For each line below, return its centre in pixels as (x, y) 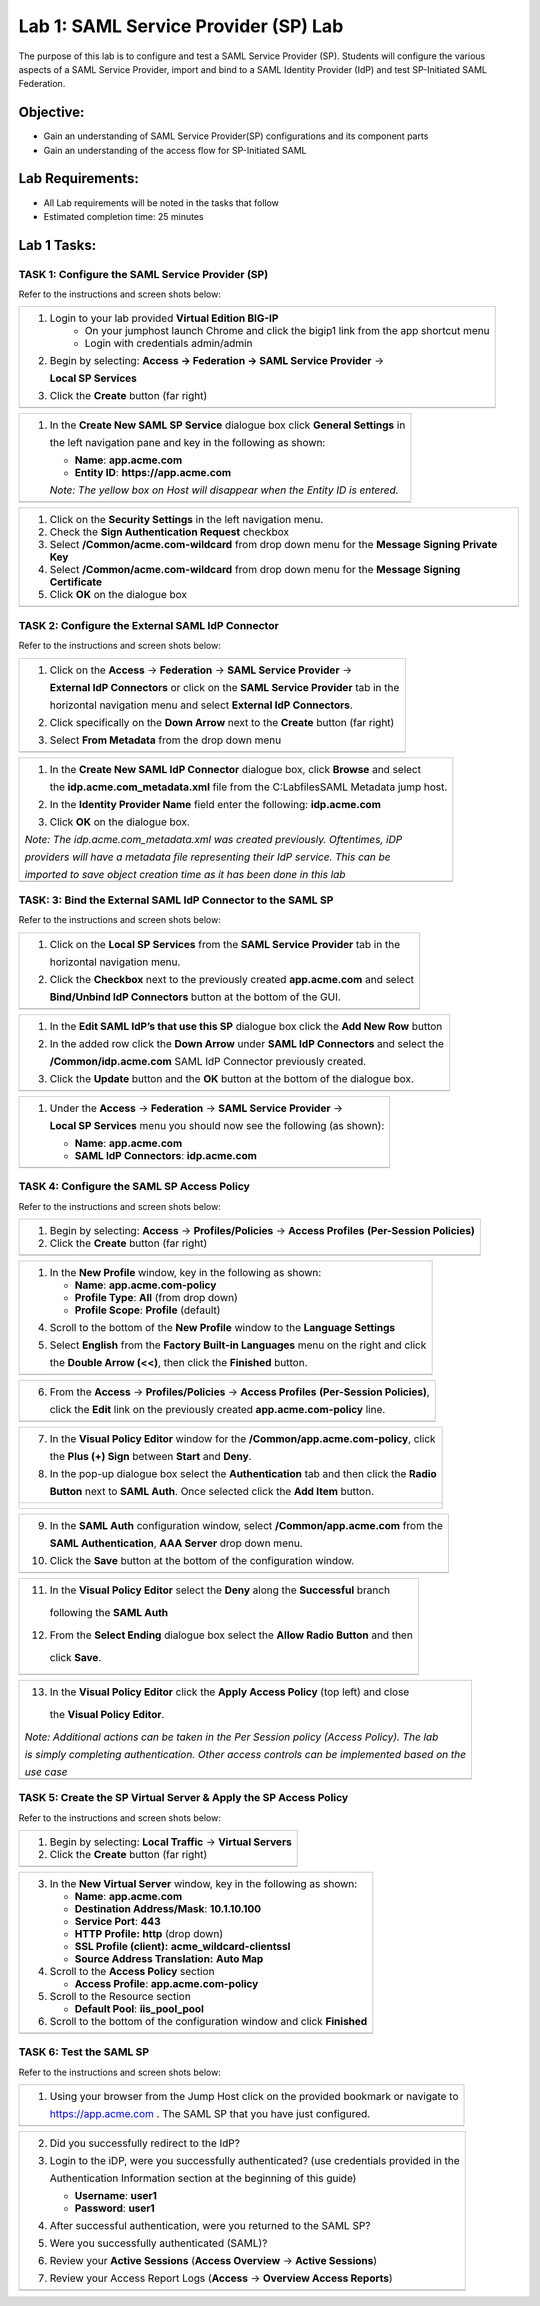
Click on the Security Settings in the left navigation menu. (186, 520)
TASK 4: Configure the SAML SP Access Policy (134, 1187)
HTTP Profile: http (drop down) (149, 1934)
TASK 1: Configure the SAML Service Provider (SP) (143, 274)
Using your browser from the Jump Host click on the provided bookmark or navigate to (254, 2097)
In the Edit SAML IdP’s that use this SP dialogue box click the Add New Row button (246, 1026)
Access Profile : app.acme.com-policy (166, 1984)
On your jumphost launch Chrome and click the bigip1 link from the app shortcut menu (287, 331)
